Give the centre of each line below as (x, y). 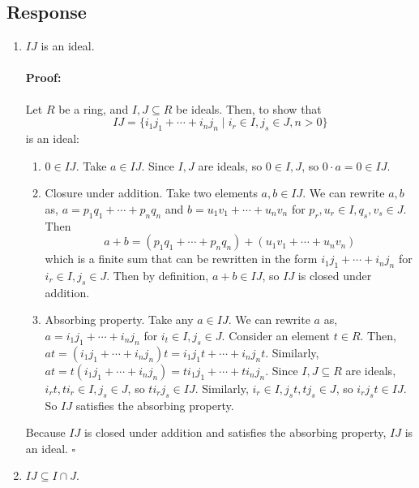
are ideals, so (230, 165)
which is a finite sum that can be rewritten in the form (181, 259)
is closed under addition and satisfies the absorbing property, (235, 432)
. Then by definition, (158, 275)
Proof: (43, 78)
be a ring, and (94, 108)
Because (45, 432)
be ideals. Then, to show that (248, 108)
